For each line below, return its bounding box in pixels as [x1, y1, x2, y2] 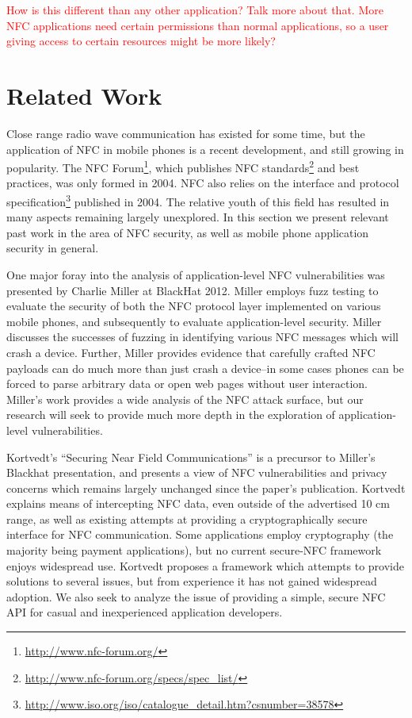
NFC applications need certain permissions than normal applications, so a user [6, 17, 389, 33]
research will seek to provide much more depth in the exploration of [6, 406, 335, 423]
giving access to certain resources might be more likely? [6, 33, 276, 49]
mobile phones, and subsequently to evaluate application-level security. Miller [6, 313, 382, 329]
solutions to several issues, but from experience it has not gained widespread [6, 573, 377, 589]
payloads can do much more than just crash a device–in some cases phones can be [6, 359, 404, 376]
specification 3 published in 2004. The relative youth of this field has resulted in [6, 190, 390, 209]
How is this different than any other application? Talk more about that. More [6, 2, 383, 17]
